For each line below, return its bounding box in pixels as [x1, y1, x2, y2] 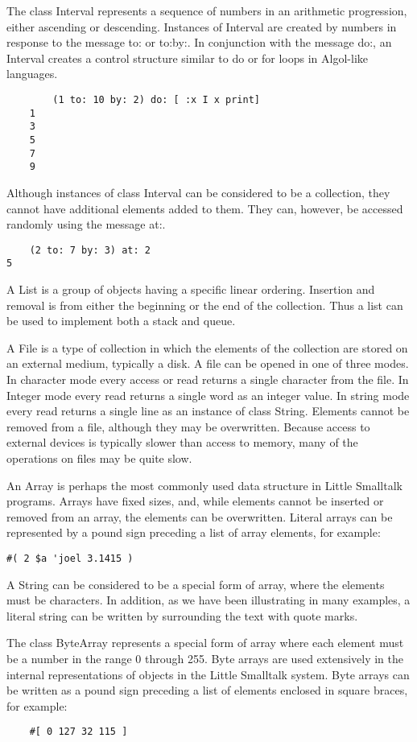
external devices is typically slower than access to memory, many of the [6, 434, 358, 451]
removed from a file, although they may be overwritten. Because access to [6, 418, 370, 435]
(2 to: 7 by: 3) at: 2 [29, 244, 151, 256]
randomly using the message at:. [6, 216, 166, 233]
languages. [6, 65, 58, 82]
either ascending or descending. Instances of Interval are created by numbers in [6, 18, 397, 35]
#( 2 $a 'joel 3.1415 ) [6, 552, 134, 564]
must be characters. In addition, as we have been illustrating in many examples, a [6, 592, 411, 608]
